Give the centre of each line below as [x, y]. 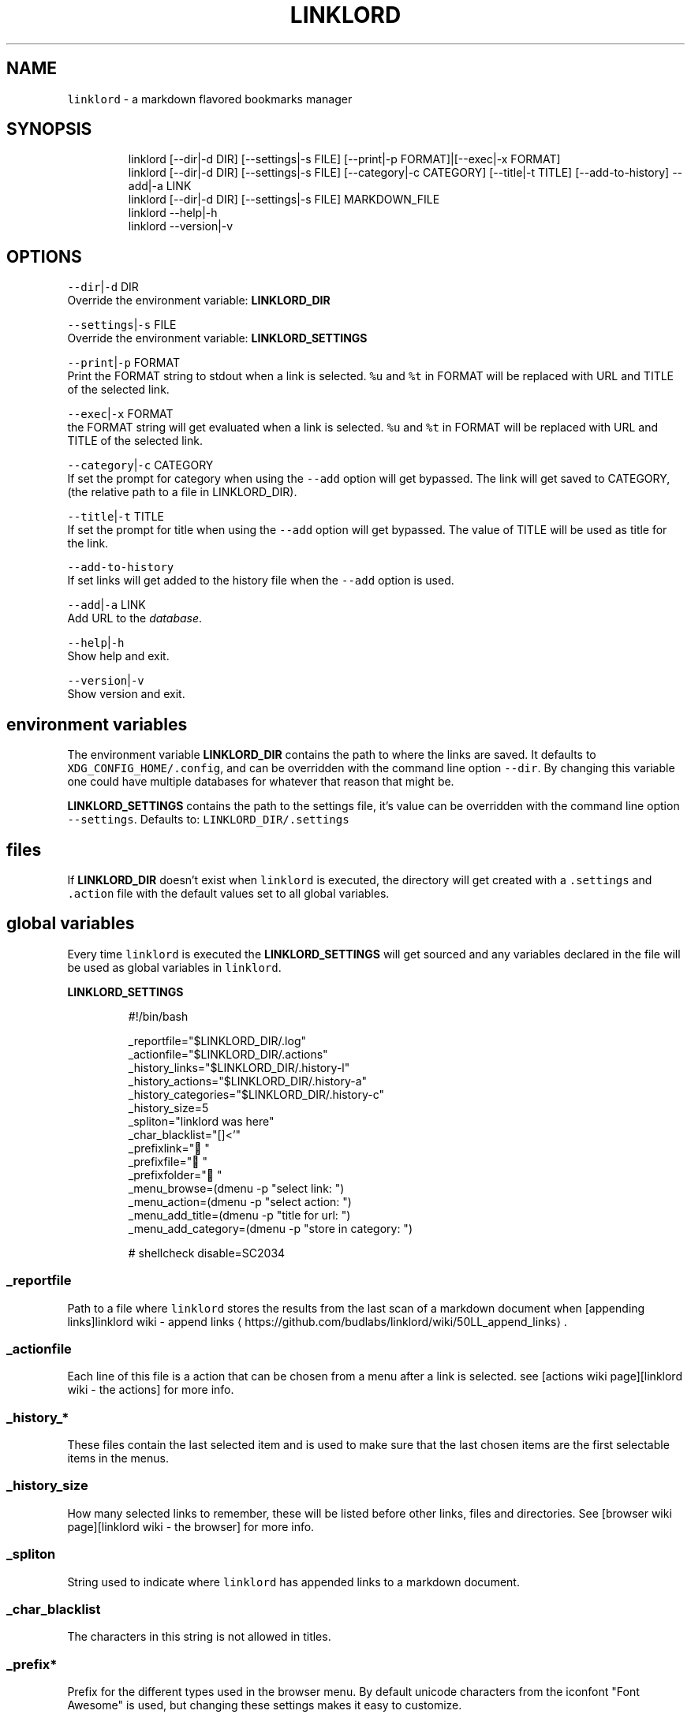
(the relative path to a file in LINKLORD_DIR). [182, 492]
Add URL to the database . [135, 618]
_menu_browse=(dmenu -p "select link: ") [236, 1188]
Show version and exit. [126, 694]
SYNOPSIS [49, 129]
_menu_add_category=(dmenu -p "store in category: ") [270, 1228]
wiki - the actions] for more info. [151, 1390]
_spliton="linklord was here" [201, 1121]
